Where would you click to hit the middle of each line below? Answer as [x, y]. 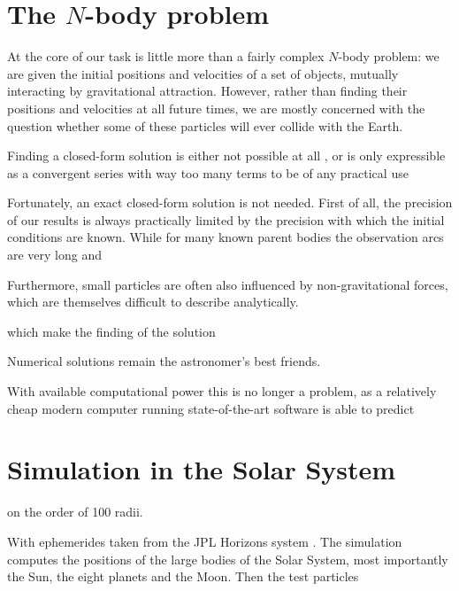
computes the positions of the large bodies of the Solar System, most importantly [228, 559]
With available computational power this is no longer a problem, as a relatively [222, 391]
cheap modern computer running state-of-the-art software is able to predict [211, 408]
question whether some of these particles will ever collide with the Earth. [205, 125]
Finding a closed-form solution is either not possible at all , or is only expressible [226, 156]
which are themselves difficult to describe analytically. [153, 302]
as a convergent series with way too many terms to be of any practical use [208, 172]
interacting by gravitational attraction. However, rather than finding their [207, 91]
